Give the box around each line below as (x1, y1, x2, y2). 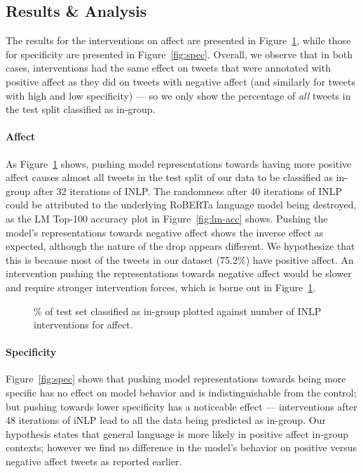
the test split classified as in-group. (6, 102, 156, 116)
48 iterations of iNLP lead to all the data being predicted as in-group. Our (6, 413, 326, 427)
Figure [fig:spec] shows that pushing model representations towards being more (6, 371, 346, 386)
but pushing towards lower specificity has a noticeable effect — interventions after (6, 399, 357, 413)
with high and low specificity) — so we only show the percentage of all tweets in (6, 88, 351, 102)
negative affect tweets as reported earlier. (6, 454, 182, 469)
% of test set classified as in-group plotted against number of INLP (34, 303, 322, 318)
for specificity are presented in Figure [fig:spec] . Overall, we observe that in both (6, 46, 353, 61)
